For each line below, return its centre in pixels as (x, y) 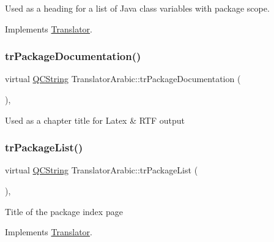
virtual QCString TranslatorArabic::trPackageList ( (102, 170)
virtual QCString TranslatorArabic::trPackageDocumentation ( (123, 79)
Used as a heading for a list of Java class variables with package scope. (137, 8)
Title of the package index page (64, 211)
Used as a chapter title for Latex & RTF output (95, 120)
